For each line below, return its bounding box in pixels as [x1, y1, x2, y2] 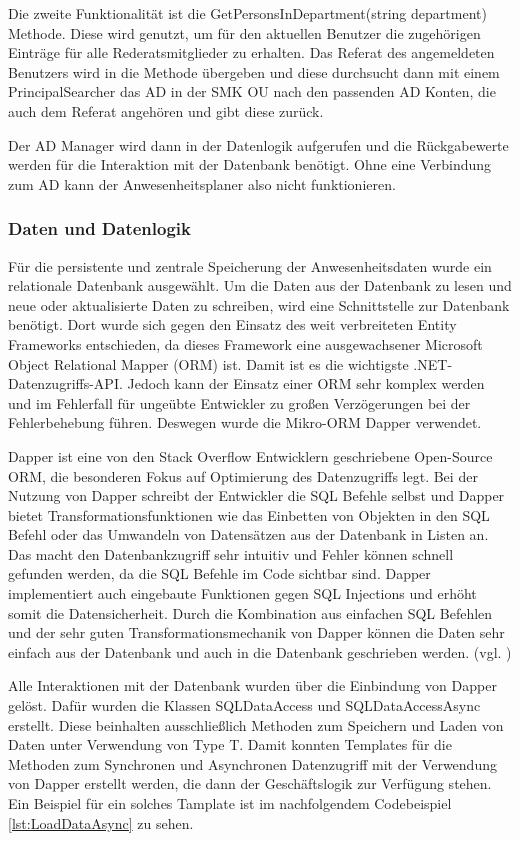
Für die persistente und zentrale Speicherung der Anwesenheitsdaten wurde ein [8, 255, 492, 276]
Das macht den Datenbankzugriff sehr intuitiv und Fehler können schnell [8, 543, 454, 564]
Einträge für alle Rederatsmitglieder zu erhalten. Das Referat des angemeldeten [8, 42, 495, 63]
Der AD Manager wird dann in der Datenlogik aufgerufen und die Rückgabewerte [8, 134, 509, 155]
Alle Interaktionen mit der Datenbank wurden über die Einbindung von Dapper [8, 675, 497, 696]
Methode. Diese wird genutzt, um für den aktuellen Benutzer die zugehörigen [8, 22, 481, 43]
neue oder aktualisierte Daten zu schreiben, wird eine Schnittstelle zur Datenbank [8, 294, 510, 315]
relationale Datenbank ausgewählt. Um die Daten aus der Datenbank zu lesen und [8, 275, 512, 296]
